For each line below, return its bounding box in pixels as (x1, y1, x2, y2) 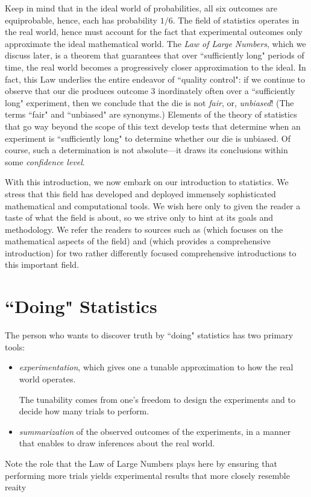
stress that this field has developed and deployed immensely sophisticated (5, 187, 276, 200)
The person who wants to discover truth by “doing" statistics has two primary (5, 329, 294, 341)
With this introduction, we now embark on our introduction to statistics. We (5, 176, 289, 188)
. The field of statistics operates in (172, 13, 300, 26)
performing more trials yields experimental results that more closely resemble (5, 469, 290, 481)
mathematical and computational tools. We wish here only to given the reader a (5, 199, 301, 212)
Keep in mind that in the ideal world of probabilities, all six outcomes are (5, 2, 277, 14)
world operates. (19, 372, 76, 385)
